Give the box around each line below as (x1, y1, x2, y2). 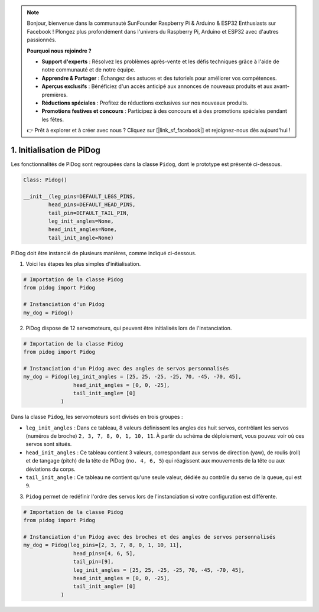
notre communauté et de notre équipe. (41, 66, 136, 73)
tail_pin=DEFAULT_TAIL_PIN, (48, 210, 130, 216)
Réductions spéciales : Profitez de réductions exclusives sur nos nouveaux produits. (41, 99, 249, 106)
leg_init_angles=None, (48, 217, 115, 224)
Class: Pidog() (23, 176, 67, 183)
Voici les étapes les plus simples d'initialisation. (25, 261, 141, 268)
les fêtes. (41, 116, 64, 123)
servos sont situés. (25, 441, 72, 448)
